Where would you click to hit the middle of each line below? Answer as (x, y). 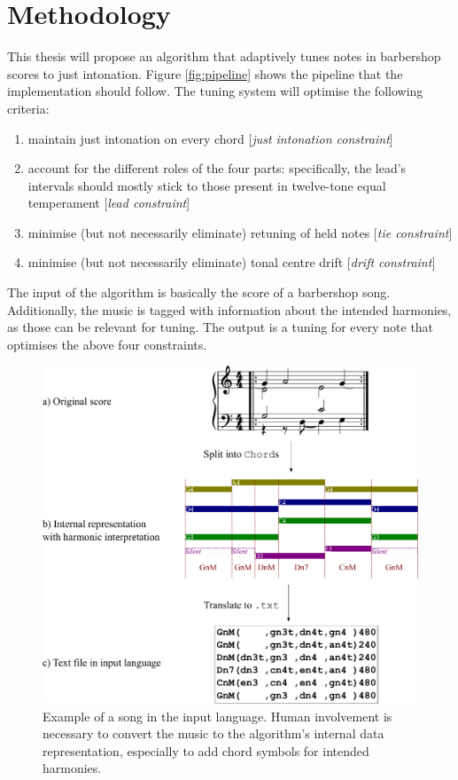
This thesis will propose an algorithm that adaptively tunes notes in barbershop (224, 56)
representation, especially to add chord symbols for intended (206, 750)
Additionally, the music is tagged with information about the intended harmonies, (229, 309)
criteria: (28, 108)
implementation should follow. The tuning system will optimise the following (215, 91)
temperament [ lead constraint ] (109, 203)
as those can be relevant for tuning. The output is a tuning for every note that (221, 327)
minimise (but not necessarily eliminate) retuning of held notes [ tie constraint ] (240, 232)
